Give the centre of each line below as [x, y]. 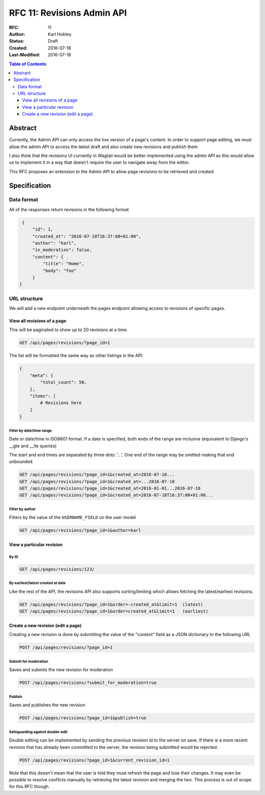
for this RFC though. [29, 787]
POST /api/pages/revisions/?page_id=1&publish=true [83, 718]
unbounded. [21, 462]
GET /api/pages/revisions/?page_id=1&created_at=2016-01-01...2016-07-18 [110, 488]
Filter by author [22, 509]
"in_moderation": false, [62, 250]
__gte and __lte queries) [33, 446]
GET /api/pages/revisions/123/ [57, 569]
